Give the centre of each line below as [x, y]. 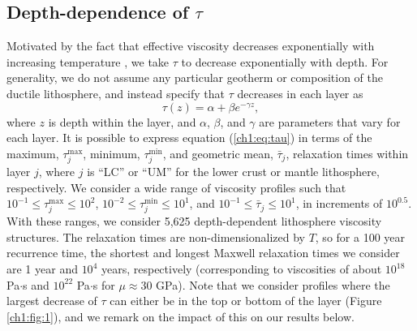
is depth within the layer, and [122, 121]
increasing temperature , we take [88, 61]
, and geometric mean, [218, 153]
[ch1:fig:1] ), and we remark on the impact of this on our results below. [181, 316]
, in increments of [339, 203]
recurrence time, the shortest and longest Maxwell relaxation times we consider [203, 253]
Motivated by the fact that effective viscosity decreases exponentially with [191, 46]
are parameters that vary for [330, 121]
